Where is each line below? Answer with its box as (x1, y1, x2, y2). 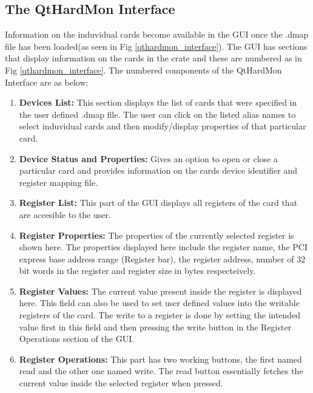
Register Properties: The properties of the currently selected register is (19, 228, 294, 241)
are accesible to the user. (19, 208, 111, 220)
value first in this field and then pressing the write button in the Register (19, 320, 292, 333)
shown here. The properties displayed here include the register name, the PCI (19, 241, 308, 253)
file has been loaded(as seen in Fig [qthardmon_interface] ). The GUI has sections (5, 39, 308, 52)
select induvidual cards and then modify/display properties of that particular (19, 120, 306, 132)
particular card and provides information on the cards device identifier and (19, 164, 298, 177)
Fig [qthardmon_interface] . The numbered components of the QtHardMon (5, 63, 282, 76)
